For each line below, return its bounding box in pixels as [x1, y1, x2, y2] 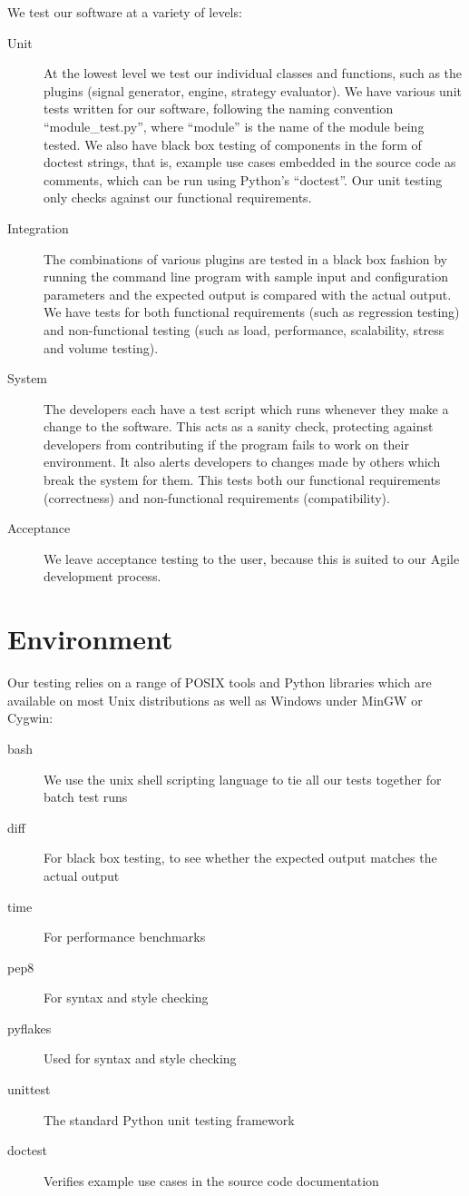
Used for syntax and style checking [44, 1049, 237, 1068]
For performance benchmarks [44, 927, 206, 946]
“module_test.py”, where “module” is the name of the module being [44, 116, 425, 135]
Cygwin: [7, 708, 54, 727]
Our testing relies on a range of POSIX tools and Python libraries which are [7, 673, 432, 692]
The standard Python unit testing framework [44, 1110, 295, 1129]
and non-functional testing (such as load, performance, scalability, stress [44, 320, 445, 339]
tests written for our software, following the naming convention [44, 99, 394, 118]
